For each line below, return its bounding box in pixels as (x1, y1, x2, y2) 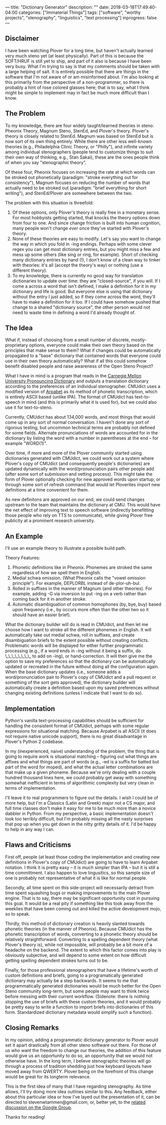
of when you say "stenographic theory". (5, 159, 87, 165)
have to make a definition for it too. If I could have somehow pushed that (12, 299, 160, 305)
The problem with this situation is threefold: (5, 199, 94, 205)
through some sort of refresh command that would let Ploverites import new (5, 482, 160, 488)
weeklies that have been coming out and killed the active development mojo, (5, 905, 162, 912)
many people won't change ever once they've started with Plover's (12, 225, 149, 231)
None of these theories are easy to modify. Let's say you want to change (12, 236, 161, 242)
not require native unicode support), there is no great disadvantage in (5, 734, 147, 740)
